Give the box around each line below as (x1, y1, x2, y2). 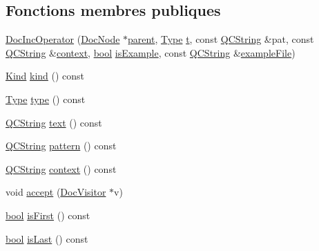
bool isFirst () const (6, 207, 90, 222)
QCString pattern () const (6, 138, 117, 153)
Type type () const (6, 91, 86, 106)
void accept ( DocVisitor (6, 185, 106, 199)
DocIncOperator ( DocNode (6, 32, 120, 46)
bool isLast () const (6, 231, 88, 245)
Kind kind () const (6, 68, 85, 83)
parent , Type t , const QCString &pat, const (128, 32, 314, 46)
